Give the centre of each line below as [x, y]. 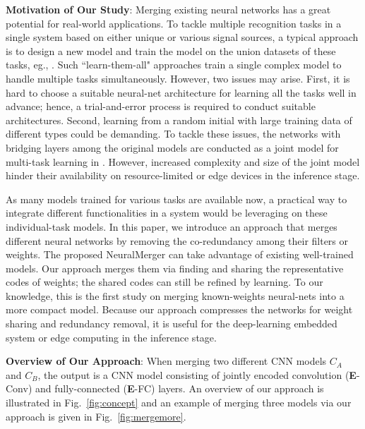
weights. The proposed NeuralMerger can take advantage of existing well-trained [180, 254]
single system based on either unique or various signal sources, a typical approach [182, 37]
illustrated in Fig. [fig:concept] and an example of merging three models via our [179, 403]
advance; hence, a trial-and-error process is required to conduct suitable [161, 106]
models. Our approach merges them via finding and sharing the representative [175, 268]
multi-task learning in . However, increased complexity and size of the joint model [183, 161]
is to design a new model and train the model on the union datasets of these [171, 50]
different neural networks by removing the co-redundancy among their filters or [177, 240]
